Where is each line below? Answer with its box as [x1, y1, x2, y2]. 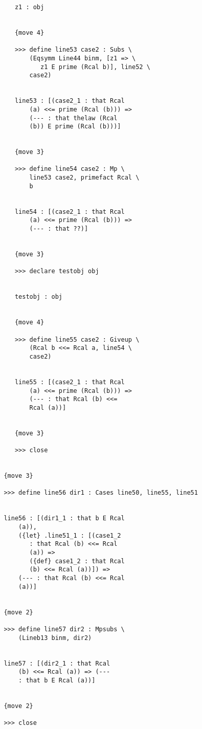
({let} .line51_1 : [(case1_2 [18, 532, 121, 539]
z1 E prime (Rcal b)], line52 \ [40, 63, 150, 71]
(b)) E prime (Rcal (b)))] [29, 123, 121, 130]
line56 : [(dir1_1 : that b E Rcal [4, 515, 125, 522]
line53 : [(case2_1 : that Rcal [14, 97, 125, 105]
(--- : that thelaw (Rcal [29, 114, 118, 122]
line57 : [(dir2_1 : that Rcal [4, 659, 110, 667]
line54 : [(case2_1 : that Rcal [14, 208, 125, 215]
